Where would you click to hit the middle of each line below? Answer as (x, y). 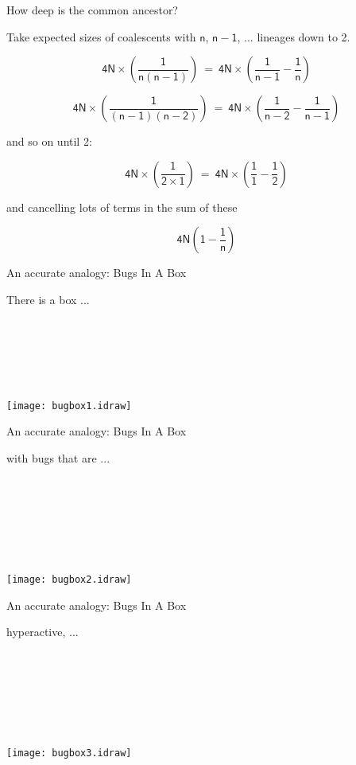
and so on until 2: (49, 141)
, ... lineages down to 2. (294, 36)
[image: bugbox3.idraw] (69, 753)
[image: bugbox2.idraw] (69, 579)
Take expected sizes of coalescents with (101, 36)
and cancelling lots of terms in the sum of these (122, 207)
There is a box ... (48, 299)
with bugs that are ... (58, 457)
